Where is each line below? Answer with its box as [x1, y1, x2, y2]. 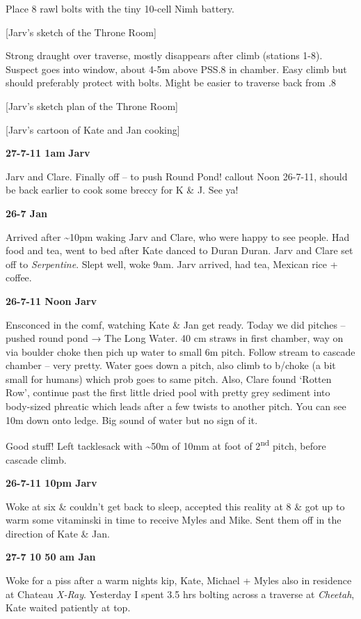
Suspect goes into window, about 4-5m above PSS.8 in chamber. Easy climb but [6, 61, 347, 76]
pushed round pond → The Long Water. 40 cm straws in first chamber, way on [6, 331, 344, 345]
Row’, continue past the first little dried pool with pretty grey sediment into [6, 385, 330, 400]
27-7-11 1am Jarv [6, 146, 90, 160]
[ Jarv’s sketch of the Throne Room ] [6, 24, 157, 39]
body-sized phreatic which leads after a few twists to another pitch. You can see [6, 399, 346, 414]
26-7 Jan [6, 205, 47, 220]
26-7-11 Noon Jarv [6, 293, 97, 308]
